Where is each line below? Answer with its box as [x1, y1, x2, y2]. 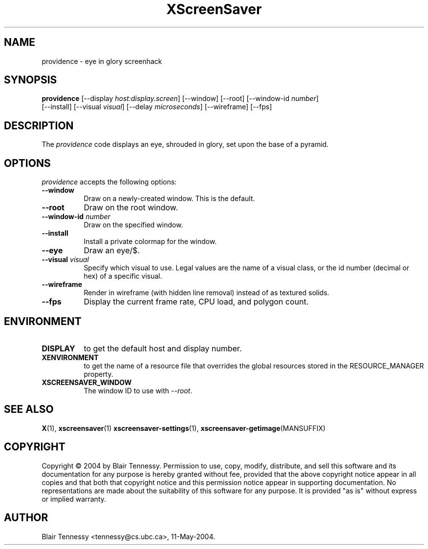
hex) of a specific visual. [84, 272, 162, 281]
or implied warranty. [42, 494, 107, 503]
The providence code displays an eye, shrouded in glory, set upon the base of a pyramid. [42, 140, 329, 149]
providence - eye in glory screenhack [42, 57, 162, 65]
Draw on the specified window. [84, 221, 183, 229]
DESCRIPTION [4, 119, 74, 132]
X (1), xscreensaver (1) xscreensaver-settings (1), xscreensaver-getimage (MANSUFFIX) [42, 424, 326, 432]
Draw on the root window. [84, 203, 178, 213]
